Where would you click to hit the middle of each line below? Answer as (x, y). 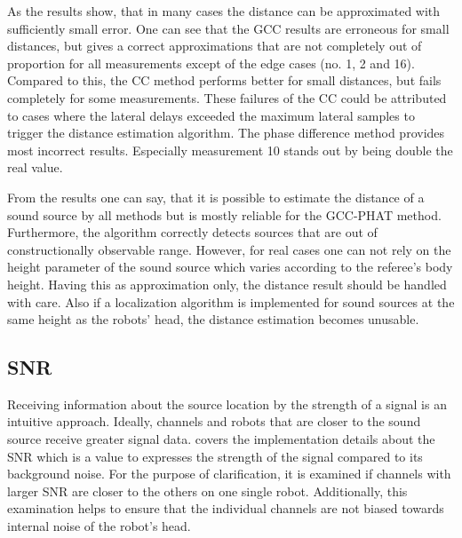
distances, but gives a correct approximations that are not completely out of (215, 46)
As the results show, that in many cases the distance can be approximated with (224, 11)
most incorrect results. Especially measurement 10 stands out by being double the (230, 150)
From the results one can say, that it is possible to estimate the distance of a (216, 197)
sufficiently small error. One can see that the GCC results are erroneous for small (228, 28)
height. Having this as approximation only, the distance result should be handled (227, 284)
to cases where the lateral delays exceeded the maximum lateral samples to (211, 115)
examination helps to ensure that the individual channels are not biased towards (226, 508)
